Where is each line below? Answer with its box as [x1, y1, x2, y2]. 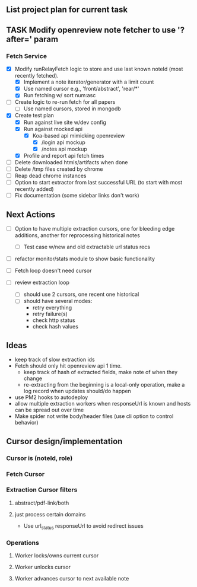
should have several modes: [23, 298, 93, 305]
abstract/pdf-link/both [14, 499, 69, 506]
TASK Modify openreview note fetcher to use [6, 25, 176, 35]
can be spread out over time [14, 406, 84, 414]
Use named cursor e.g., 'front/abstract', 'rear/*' [23, 85, 139, 92]
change [23, 375, 43, 382]
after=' [6, 34, 33, 44]
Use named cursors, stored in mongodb [23, 105, 122, 112]
